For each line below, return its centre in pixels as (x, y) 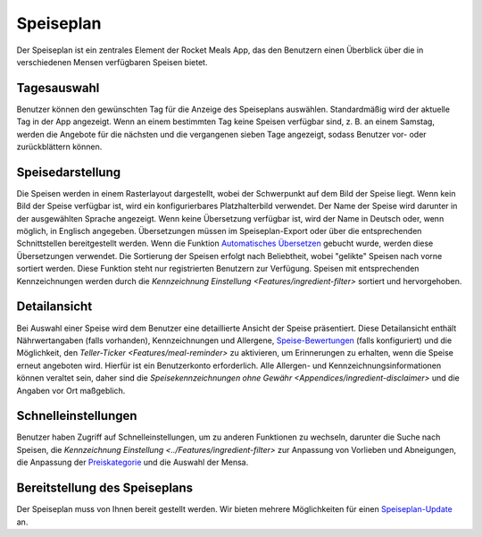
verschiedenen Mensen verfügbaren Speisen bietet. (112, 62)
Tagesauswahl (58, 88)
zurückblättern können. (59, 147)
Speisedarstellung (68, 172)
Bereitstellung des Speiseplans (105, 488)
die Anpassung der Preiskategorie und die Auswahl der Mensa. (133, 462)
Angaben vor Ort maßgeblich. (71, 390)
